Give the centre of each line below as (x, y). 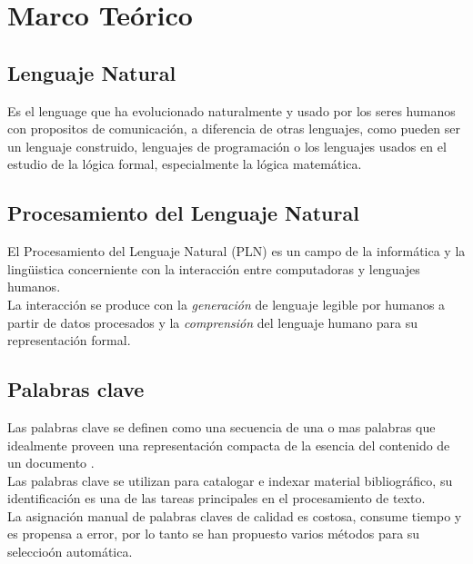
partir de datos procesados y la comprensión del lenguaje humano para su (213, 322)
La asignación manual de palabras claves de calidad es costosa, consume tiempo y (235, 515)
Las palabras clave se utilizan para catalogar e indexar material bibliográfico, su (230, 480)
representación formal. (69, 340)
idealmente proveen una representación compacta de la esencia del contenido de (229, 445)
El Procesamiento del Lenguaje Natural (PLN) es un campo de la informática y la (236, 251)
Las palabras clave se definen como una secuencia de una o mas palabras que (221, 426)
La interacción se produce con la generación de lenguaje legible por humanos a (226, 304)
